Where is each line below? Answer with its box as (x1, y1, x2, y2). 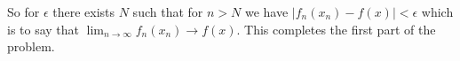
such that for (132, 3, 203, 20)
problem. (7, 37, 55, 56)
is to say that (7, 19, 80, 38)
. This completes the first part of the (236, 19, 436, 38)
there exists (52, 3, 115, 20)
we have (244, 3, 289, 20)
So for (7, 3, 40, 20)
